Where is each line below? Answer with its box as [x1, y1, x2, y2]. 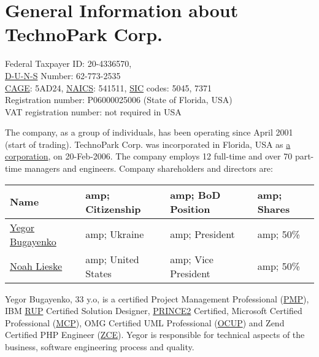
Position [170, 201, 210, 216]
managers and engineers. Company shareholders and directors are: [24, 162, 273, 175]
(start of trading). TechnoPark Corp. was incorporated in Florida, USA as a [5, 137, 291, 150]
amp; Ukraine [85, 227, 144, 242]
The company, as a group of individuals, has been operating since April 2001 [5, 126, 293, 139]
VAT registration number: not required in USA [5, 105, 182, 118]
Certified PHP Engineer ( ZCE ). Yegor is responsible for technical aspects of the [5, 328, 305, 341]
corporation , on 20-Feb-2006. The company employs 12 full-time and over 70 [5, 150, 293, 163]
